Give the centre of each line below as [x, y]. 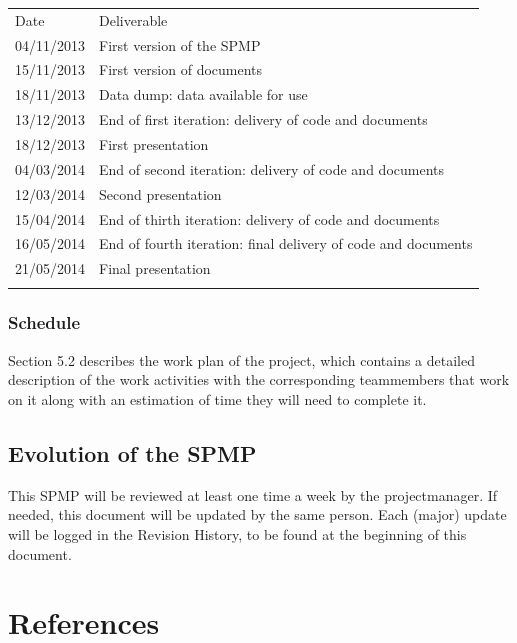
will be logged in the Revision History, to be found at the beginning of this [237, 533]
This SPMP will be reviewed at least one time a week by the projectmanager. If [253, 494]
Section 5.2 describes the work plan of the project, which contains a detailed [242, 359]
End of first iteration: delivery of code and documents [263, 119]
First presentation [154, 143]
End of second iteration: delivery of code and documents [272, 168]
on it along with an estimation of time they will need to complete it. [217, 398]
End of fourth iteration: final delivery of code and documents [286, 243]
